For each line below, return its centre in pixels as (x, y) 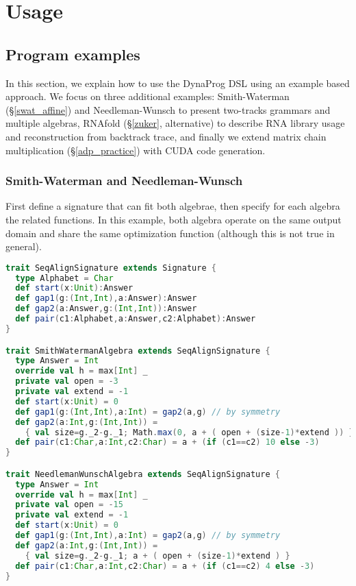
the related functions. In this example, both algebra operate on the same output (174, 219)
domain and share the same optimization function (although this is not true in (170, 233)
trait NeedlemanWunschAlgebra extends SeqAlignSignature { (143, 474)
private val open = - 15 (69, 505)
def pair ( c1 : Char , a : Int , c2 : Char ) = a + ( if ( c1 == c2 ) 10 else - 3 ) (167, 442)
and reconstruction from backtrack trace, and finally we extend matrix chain (166, 136)
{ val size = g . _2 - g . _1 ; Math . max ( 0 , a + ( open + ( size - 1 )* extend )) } (189, 432)
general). (24, 246)
